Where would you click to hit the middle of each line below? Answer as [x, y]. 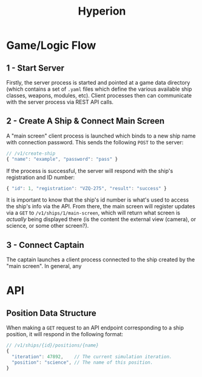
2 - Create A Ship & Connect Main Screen [86, 121]
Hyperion [102, 11]
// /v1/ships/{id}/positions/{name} [52, 345]
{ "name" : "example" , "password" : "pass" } [62, 159]
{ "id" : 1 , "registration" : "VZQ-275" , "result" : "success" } [86, 188]
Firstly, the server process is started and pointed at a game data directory [98, 83]
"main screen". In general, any [44, 266]
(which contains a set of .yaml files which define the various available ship [99, 89]
